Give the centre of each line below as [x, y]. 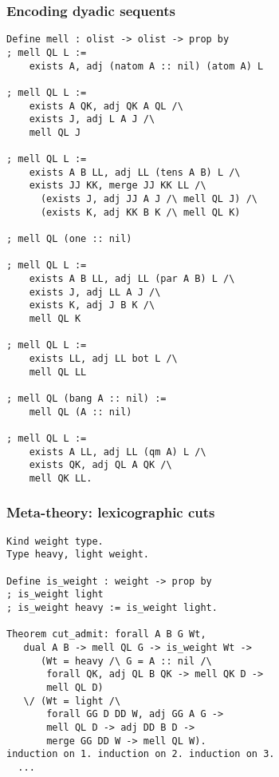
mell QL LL [58, 372]
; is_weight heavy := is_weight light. [112, 608]
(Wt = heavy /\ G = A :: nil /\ [126, 661]
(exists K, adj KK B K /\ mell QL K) [140, 212]
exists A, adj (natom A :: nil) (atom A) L [146, 66]
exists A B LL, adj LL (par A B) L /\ [132, 279]
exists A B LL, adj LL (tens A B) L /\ [135, 172]
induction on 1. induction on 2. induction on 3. [141, 754]
